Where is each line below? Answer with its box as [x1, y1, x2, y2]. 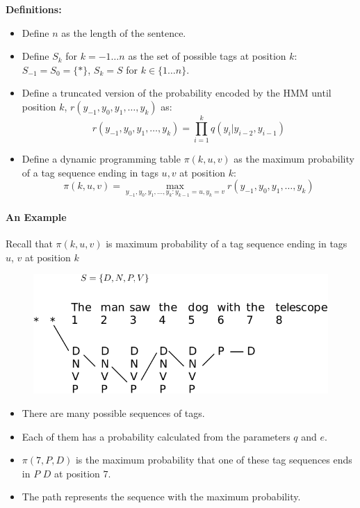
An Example [6, 210, 67, 224]
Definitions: [6, 2, 62, 16]
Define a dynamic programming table [22, 151, 181, 166]
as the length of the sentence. [61, 25, 186, 40]
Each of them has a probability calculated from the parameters [22, 429, 291, 443]
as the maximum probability [234, 151, 354, 166]
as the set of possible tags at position [128, 49, 286, 63]
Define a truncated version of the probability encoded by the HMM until [22, 85, 332, 100]
